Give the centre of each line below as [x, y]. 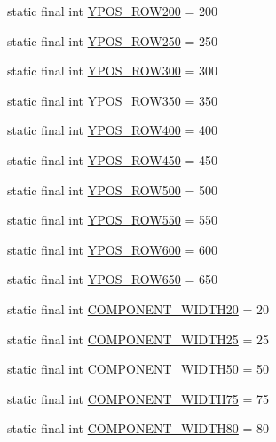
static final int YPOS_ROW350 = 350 [112, 100]
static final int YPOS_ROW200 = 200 [112, 11]
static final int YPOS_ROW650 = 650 [112, 279]
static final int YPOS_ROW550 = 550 [112, 220]
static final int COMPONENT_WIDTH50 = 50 [138, 369]
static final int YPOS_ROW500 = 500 [112, 189]
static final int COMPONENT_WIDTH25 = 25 [138, 339]
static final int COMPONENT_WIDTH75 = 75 [138, 398]
